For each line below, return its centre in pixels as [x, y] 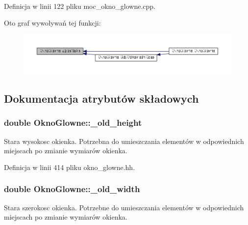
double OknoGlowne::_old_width [72, 189]
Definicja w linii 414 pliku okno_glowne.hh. [70, 167]
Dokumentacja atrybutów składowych [101, 98]
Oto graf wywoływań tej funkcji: [52, 22]
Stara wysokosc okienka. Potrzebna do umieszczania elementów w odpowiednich [124, 141]
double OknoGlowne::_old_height [73, 123]
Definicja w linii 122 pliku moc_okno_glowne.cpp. [80, 6]
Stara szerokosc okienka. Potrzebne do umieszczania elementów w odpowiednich [124, 207]
